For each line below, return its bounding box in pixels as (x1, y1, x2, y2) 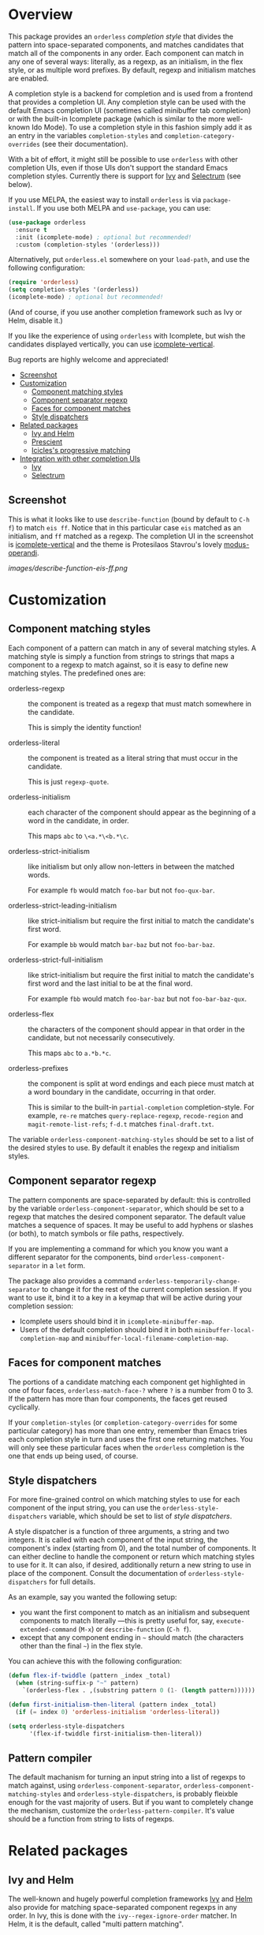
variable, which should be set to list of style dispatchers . (48, 1511, 232, 1521)
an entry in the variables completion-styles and (8, 130, 163, 140)
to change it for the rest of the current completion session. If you (42, 1284, 252, 1293)
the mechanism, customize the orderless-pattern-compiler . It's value (8, 1806, 235, 1816)
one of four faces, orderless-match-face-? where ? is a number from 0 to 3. (8, 1385, 254, 1394)
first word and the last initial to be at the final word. (28, 979, 193, 988)
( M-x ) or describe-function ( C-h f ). (78, 1624, 191, 1634)
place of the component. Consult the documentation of (8, 1569, 187, 1578)
